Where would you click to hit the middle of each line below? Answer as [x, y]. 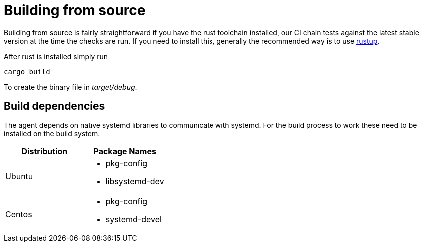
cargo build [27, 71]
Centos [19, 214]
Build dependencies [55, 106]
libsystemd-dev [135, 181]
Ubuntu [19, 176]
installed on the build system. [52, 133]
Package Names [125, 151]
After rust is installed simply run [56, 56]
